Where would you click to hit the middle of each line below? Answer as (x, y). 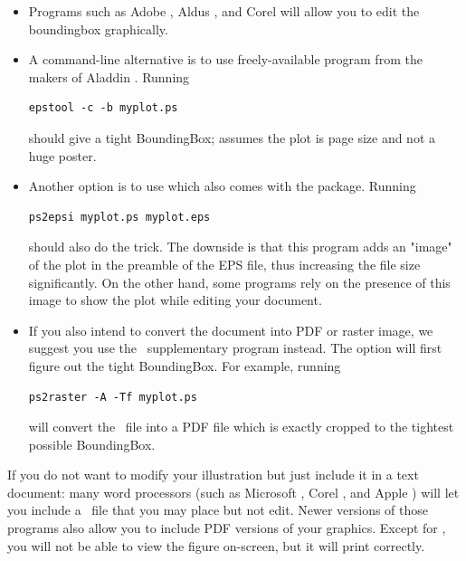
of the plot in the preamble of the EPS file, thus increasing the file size (224, 264)
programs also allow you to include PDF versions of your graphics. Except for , (227, 528)
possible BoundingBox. (92, 444)
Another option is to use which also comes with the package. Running (222, 186)
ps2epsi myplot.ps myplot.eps (119, 217)
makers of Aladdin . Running (109, 76)
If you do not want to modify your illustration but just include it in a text (213, 475)
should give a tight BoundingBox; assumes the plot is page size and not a (232, 137)
